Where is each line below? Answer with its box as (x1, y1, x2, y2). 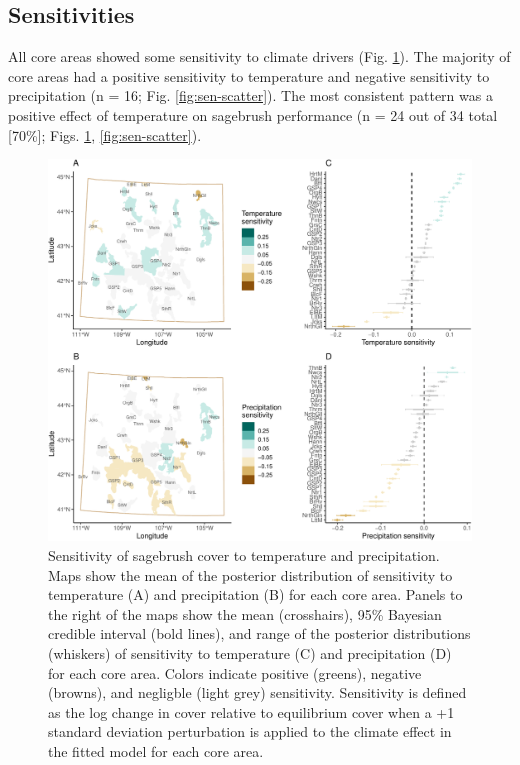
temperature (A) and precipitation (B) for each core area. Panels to (48, 584, 463, 605)
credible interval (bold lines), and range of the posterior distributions (48, 623, 471, 644)
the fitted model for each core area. (48, 740, 264, 761)
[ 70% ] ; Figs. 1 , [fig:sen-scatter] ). (8, 124, 202, 145)
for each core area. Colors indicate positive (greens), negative (48, 662, 422, 683)
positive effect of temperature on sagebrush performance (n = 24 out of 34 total (8, 104, 498, 125)
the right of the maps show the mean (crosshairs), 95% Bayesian (48, 603, 442, 624)
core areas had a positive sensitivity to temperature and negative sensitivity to (8, 65, 490, 86)
